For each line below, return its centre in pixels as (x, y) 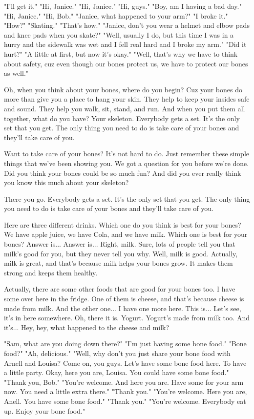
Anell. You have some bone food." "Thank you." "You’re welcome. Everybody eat (125, 401)
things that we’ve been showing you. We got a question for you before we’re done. (127, 163)
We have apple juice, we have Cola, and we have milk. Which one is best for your (126, 234)
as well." (16, 73)
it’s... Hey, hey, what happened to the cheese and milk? (87, 327)
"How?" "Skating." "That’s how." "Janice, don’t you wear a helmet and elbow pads (127, 25)
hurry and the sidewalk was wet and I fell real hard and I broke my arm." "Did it (125, 44)
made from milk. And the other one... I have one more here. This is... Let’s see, (123, 308)
